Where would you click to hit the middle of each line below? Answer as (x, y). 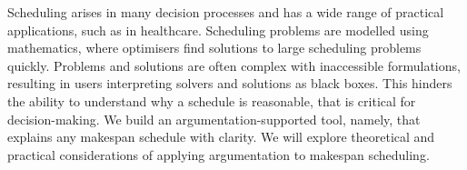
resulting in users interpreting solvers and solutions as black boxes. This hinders (230, 83)
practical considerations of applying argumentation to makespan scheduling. (219, 154)
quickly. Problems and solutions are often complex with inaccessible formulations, (234, 65)
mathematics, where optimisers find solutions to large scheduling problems (214, 48)
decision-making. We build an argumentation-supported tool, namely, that (214, 119)
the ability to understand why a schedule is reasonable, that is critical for (212, 100)
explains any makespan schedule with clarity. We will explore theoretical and (221, 137)
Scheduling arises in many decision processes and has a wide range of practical (226, 12)
